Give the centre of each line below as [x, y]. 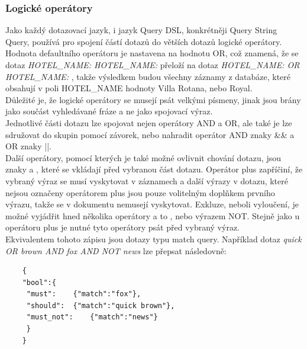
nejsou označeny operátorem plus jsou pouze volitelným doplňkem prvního [140, 192]
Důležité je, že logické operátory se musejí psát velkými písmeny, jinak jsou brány [153, 99]
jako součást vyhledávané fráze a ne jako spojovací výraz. [109, 111]
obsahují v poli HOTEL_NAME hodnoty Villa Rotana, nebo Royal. [129, 88]
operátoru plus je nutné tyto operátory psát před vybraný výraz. [122, 227]
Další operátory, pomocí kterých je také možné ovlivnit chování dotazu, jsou [143, 157]
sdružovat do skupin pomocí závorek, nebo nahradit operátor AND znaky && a [150, 134]
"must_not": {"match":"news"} [92, 317]
